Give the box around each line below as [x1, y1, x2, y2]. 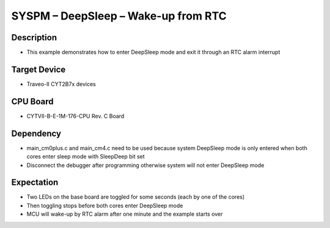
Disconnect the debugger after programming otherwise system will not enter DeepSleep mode [26, 162, 265, 169]
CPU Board [11, 96, 54, 107]
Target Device [11, 64, 66, 74]
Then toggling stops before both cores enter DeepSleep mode [26, 202, 183, 209]
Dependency [11, 128, 61, 138]
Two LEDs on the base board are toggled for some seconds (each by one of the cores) [26, 193, 245, 201]
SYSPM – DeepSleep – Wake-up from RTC [11, 9, 227, 23]
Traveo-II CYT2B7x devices [26, 80, 96, 88]
